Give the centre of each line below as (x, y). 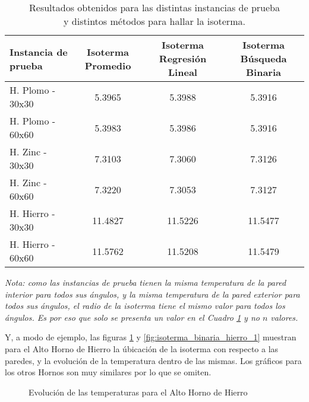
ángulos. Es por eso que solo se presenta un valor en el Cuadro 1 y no (132, 317)
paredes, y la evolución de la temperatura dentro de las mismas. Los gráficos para (153, 360)
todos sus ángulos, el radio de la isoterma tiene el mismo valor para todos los (145, 306)
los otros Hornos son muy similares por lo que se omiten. (108, 372)
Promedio (108, 65)
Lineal (183, 72)
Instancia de (39, 52)
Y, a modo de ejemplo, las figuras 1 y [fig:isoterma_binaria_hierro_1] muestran (151, 337)
